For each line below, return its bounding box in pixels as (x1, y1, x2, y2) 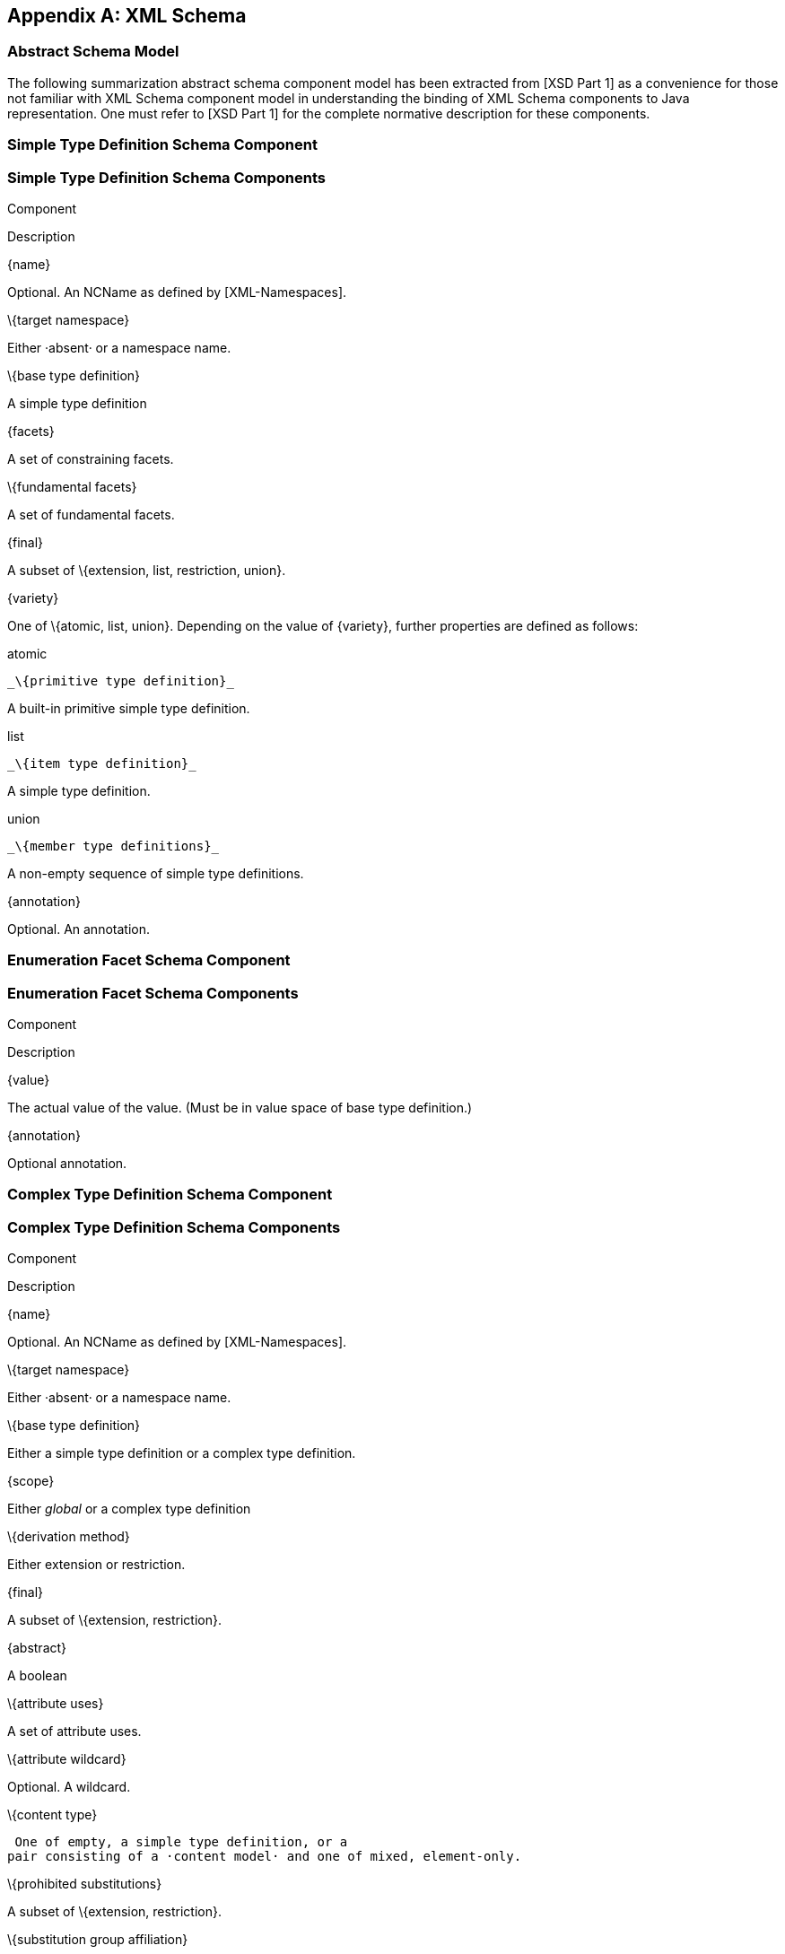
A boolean (7, 1668, 67, 1684)
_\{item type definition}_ (7, 755, 196, 771)
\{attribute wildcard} (7, 1751, 126, 1767)
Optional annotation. (7, 1156, 127, 1172)
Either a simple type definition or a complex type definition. (7, 1445, 356, 1461)
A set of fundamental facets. (7, 506, 175, 522)
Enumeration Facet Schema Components (7, 983, 299, 1002)
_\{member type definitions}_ (7, 838, 220, 853)
